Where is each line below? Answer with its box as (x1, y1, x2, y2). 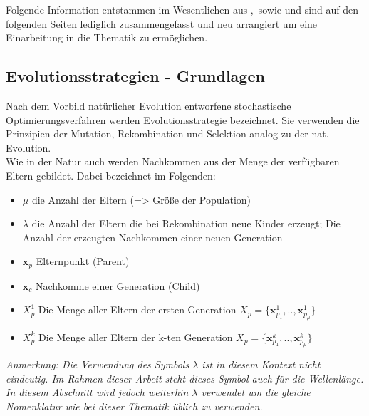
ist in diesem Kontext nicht (202, 357, 321, 372)
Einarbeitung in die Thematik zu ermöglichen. (6, 30, 208, 45)
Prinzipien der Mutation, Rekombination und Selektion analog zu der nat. (6, 126, 329, 141)
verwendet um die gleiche (201, 385, 311, 400)
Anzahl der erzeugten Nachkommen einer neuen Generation (22, 229, 283, 244)
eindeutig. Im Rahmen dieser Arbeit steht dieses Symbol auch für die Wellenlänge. (6, 370, 364, 385)
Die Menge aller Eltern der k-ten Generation (38, 329, 233, 344)
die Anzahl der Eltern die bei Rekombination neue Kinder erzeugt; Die (31, 216, 341, 231)
